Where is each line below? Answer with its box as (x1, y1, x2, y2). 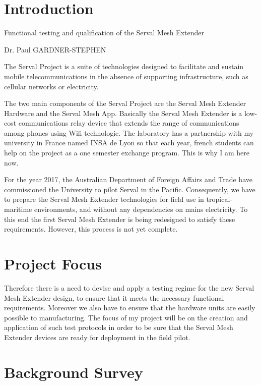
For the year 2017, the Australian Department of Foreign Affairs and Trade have (4, 174, 252, 185)
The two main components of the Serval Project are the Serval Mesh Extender (4, 98, 246, 108)
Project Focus (4, 253, 102, 273)
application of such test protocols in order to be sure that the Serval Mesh (4, 322, 233, 333)
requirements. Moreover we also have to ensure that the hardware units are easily (4, 302, 255, 313)
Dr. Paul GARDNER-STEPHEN (4, 44, 106, 54)
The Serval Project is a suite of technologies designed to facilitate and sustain (4, 61, 244, 72)
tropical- (206, 194, 232, 204)
